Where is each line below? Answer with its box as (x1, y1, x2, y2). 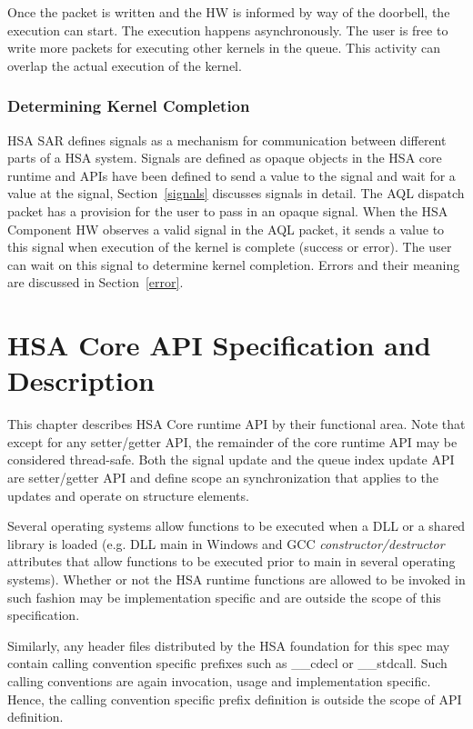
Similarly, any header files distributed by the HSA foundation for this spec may (7, 635, 450, 654)
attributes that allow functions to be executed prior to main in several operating (7, 552, 456, 571)
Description (7, 362, 156, 399)
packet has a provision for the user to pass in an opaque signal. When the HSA (7, 201, 448, 220)
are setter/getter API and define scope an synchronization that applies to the (7, 468, 438, 487)
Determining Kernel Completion (7, 95, 250, 117)
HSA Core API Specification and (7, 326, 431, 364)
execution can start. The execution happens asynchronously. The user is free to (7, 20, 448, 39)
